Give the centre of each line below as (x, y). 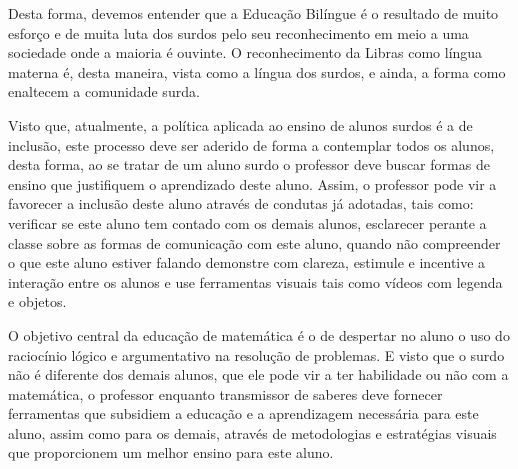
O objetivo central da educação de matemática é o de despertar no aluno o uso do (259, 334)
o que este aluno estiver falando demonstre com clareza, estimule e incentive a (247, 262)
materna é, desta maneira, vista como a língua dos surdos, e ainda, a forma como (257, 71)
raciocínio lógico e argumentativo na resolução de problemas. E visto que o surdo (256, 354)
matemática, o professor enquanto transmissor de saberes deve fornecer (225, 393)
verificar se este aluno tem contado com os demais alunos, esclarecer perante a (247, 222)
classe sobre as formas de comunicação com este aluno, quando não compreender (254, 242)
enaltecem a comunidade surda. (104, 91)
